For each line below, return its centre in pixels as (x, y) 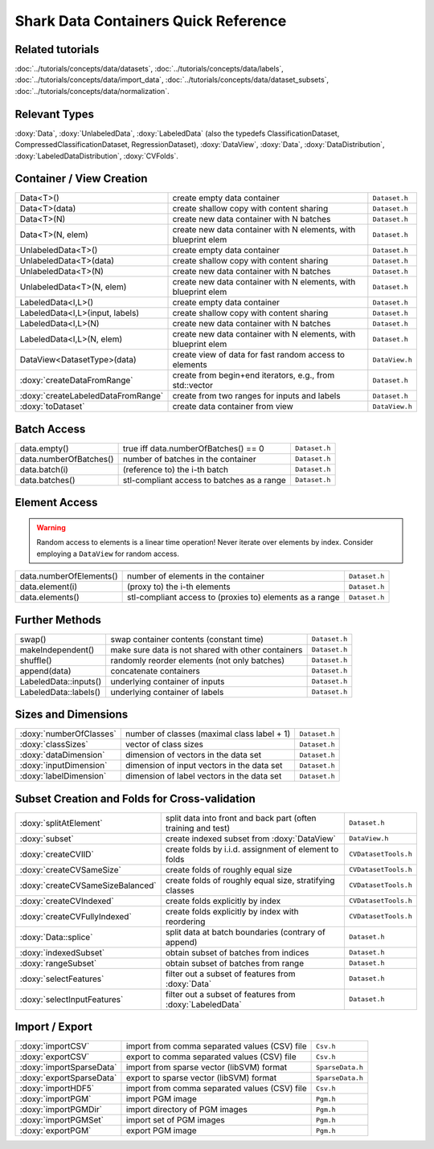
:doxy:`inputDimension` (63, 766)
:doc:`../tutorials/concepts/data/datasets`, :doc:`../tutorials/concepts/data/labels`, (149, 69)
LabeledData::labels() (60, 692)
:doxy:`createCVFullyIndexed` (76, 916)
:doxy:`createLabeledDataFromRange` (92, 396)
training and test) (198, 828)
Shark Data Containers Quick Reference (151, 21)
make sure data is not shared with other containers (207, 649)
